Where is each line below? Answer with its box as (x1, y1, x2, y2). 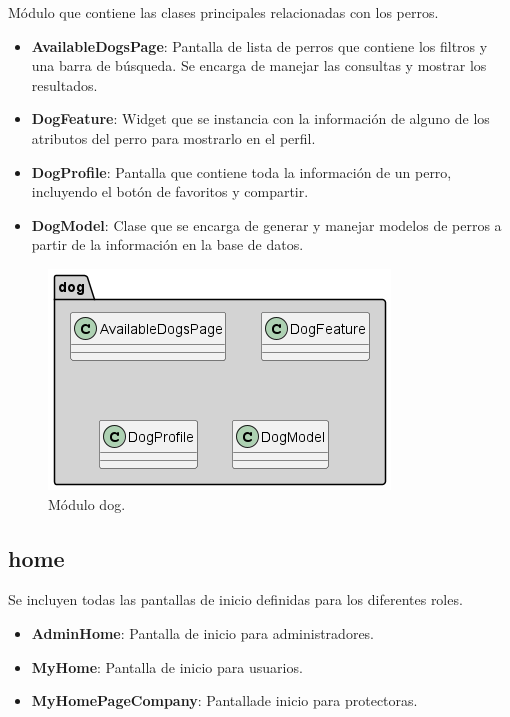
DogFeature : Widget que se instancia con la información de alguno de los (31, 108, 490, 129)
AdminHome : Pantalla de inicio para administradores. (31, 622, 375, 643)
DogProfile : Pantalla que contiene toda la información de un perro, (31, 161, 452, 182)
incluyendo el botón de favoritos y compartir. (31, 181, 309, 202)
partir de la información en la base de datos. (31, 234, 304, 255)
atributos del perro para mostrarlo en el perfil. (31, 127, 316, 148)
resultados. (31, 74, 98, 95)
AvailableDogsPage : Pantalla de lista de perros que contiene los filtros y (31, 35, 488, 56)
